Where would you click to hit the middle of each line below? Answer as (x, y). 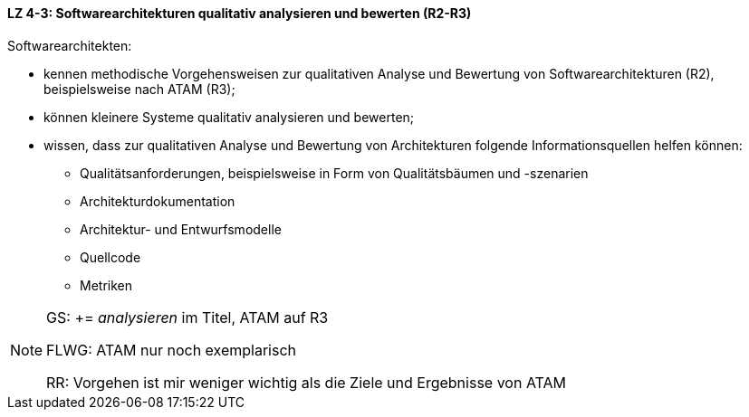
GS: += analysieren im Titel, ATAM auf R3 (187, 317)
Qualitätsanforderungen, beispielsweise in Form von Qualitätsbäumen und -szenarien (334, 173)
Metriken (106, 285)
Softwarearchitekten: (70, 45)
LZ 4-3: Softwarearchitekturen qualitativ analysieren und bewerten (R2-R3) (240, 13)
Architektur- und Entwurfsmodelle (181, 229)
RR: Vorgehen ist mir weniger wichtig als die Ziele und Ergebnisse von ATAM (307, 382)
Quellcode (110, 257)
